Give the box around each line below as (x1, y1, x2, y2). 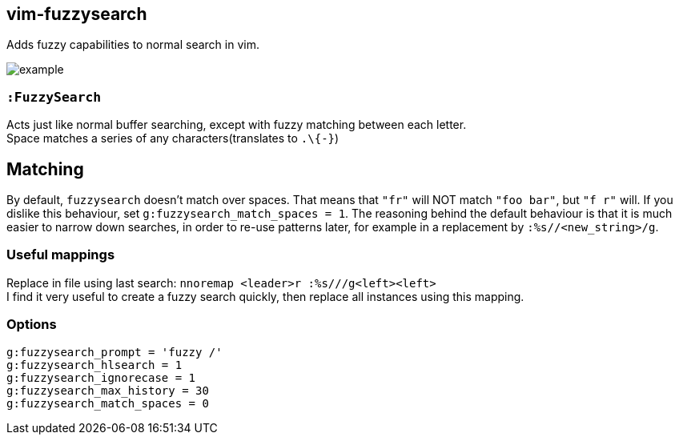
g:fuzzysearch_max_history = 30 (6, 383, 209, 397)
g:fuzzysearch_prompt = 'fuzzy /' (6, 345, 223, 359)
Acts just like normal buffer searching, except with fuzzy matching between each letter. (6, 118, 467, 132)
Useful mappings (6, 247, 115, 263)
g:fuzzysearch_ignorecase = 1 (6, 371, 196, 384)
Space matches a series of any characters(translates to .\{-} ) (6, 131, 339, 146)
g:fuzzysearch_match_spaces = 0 (6, 396, 209, 410)
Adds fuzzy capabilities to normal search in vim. (6, 38, 259, 52)
